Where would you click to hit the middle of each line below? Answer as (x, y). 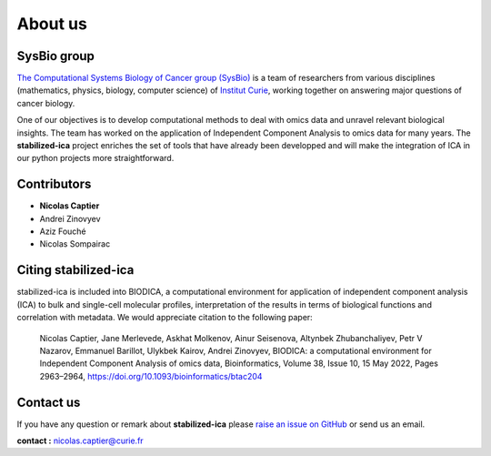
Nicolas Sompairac (75, 244)
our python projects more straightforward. (95, 158)
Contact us (49, 402)
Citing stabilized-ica (75, 270)
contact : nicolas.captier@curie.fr (80, 441)
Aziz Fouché (63, 231)
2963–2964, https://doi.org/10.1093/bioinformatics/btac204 (151, 376)
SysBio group (56, 56)
